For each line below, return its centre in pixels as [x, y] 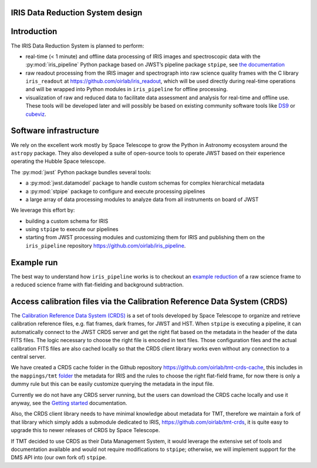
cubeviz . [36, 114]
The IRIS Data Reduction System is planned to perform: [77, 46]
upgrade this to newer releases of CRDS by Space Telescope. [85, 430]
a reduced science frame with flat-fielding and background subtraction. [97, 285]
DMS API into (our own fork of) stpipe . [59, 457]
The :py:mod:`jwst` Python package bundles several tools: [81, 172]
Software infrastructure [55, 131]
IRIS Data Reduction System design [77, 13]
